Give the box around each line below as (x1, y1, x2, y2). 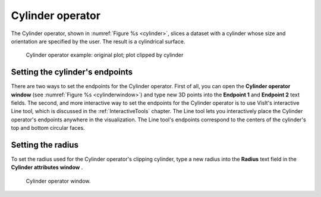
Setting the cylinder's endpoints (11, 67, 133, 77)
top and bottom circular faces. (11, 124, 86, 132)
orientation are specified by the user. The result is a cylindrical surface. (11, 37, 185, 45)
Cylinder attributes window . (11, 164, 83, 171)
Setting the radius (11, 140, 78, 150)
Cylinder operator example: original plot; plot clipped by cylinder (26, 51, 184, 59)
